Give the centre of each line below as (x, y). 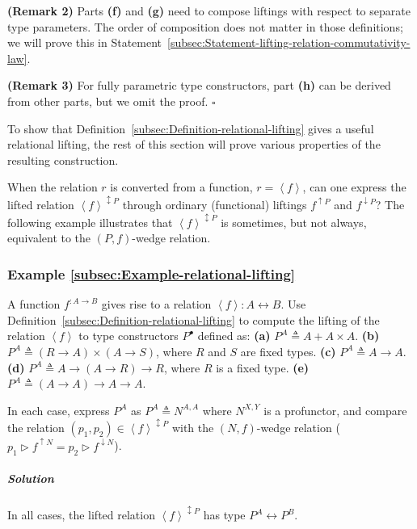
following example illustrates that (90, 222)
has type (224, 515)
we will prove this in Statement (85, 42)
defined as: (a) (234, 336)
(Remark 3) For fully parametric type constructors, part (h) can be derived (199, 85)
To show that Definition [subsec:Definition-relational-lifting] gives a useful (191, 128)
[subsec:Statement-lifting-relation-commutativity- (289, 42)
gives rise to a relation (156, 304)
